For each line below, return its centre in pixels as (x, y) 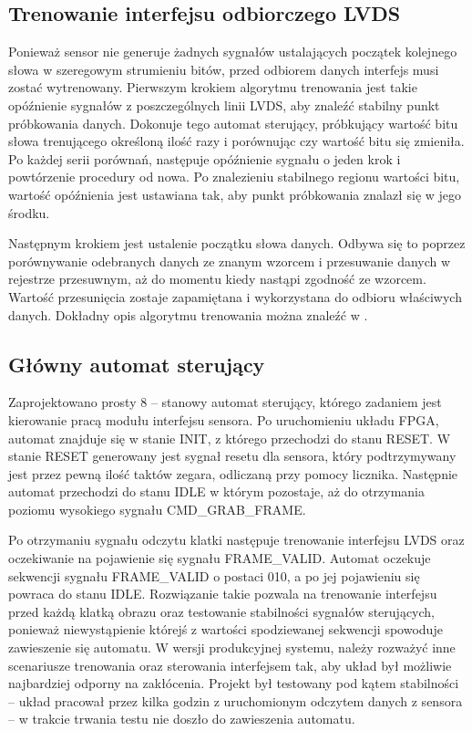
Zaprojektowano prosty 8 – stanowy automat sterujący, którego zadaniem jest (225, 402)
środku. (29, 212)
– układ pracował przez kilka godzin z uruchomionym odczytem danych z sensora (236, 700)
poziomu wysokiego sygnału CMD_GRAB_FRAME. (157, 509)
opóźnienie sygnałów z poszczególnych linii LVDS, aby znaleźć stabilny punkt (224, 104)
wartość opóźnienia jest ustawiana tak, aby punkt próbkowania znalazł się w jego (235, 194)
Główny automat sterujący (137, 364)
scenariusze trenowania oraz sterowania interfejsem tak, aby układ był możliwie (230, 665)
